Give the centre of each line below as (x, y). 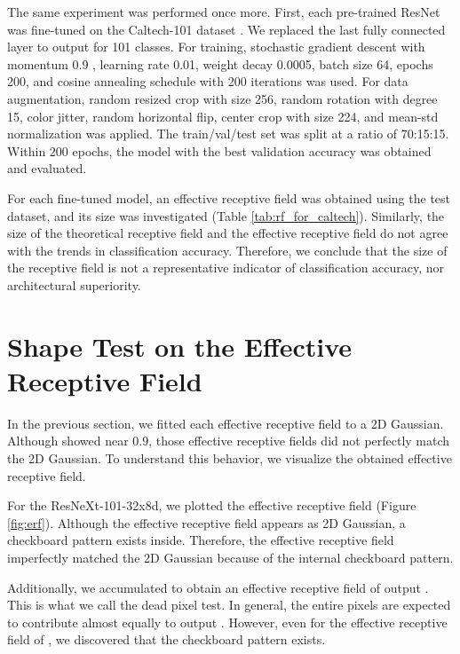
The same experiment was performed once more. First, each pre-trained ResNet (224, 12)
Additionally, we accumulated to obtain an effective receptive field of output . (218, 587)
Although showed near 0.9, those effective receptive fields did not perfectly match (229, 441)
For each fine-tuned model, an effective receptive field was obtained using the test (229, 197)
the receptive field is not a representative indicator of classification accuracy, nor (226, 268)
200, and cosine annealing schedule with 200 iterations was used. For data (208, 81)
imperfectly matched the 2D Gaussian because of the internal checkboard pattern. (230, 557)
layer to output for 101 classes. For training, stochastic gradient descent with (216, 47)
